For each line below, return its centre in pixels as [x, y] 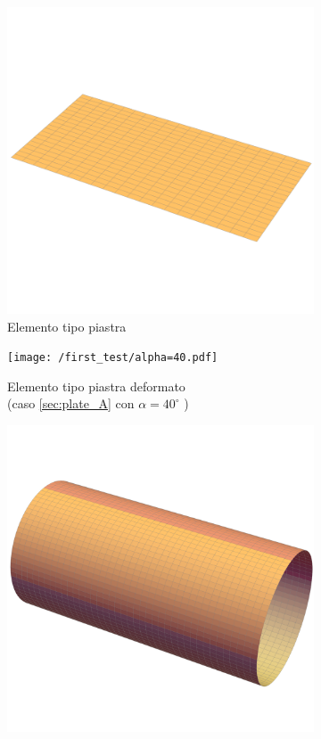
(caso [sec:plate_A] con [71, 403]
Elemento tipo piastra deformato [96, 386]
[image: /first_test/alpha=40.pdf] [113, 358]
